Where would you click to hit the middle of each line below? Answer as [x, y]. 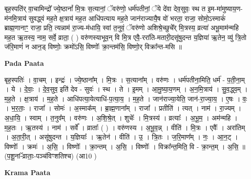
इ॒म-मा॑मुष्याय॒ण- [225, 8]
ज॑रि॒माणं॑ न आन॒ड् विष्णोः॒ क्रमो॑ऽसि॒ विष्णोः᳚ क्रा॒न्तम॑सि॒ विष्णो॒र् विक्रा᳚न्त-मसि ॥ [93, 47]
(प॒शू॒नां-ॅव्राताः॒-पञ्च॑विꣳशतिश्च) [39, 156]
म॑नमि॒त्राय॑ [15, 18]
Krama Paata [27, 172]
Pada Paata [24, 63]
